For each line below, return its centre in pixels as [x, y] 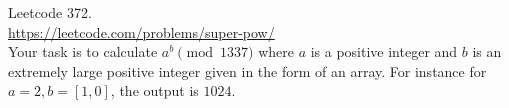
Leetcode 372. [50, 12]
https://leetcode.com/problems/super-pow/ [141, 31]
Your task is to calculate [83, 51]
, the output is [154, 90]
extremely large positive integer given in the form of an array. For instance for [247, 70]
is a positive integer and [384, 51]
